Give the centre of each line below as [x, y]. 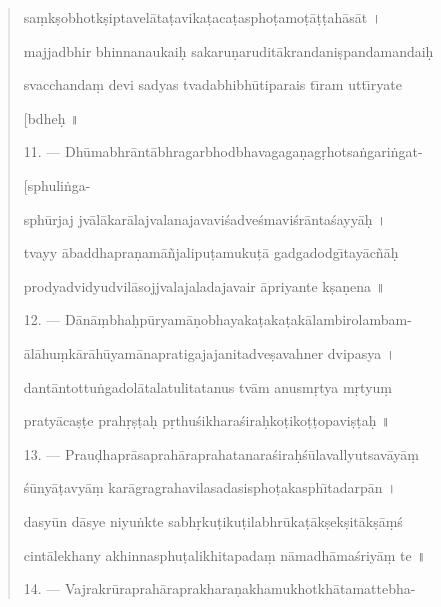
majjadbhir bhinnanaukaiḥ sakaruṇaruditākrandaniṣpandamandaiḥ [228, 50]
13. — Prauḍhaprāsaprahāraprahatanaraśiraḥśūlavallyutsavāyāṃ [221, 453]
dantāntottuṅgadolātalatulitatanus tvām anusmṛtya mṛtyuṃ [207, 386]
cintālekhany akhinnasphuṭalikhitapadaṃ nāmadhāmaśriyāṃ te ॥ [224, 554]
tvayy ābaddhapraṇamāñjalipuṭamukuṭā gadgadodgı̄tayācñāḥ [211, 252]
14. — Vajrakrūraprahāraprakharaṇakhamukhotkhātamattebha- [219, 588]
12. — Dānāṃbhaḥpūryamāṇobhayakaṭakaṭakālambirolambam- [217, 319]
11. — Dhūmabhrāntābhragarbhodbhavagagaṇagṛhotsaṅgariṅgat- [223, 151]
